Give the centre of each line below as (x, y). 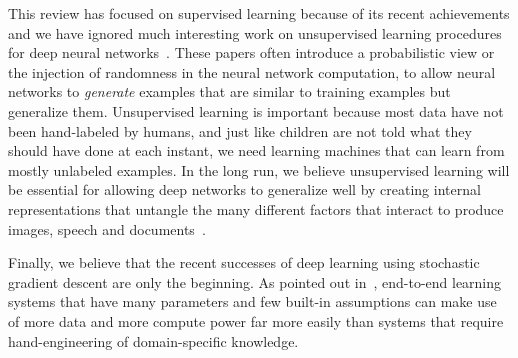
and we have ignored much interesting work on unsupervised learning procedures (255, 32)
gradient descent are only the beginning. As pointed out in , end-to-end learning (255, 281)
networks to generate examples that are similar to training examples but (229, 91)
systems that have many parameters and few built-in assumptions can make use (252, 301)
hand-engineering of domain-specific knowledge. (153, 340)
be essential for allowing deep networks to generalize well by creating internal (244, 189)
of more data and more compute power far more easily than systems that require (256, 320)
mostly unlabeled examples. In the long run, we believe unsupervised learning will (259, 169)
